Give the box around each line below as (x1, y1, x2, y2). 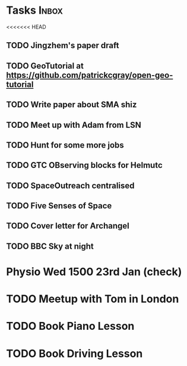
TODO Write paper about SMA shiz (6, 99, 137, 110)
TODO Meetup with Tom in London (6, 292, 179, 306)
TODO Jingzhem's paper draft (6, 40, 120, 51)
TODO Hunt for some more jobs (6, 140, 125, 150)
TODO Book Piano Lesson (6, 320, 135, 333)
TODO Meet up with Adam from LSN (6, 120, 141, 130)
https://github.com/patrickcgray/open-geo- (6, 70, 173, 80)
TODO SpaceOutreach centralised (6, 180, 135, 190)
